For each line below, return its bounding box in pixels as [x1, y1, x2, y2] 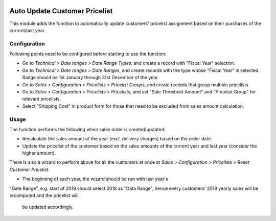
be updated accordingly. [22, 204, 74, 210]
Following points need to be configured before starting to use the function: [9, 51, 167, 57]
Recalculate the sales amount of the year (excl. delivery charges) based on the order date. [22, 136, 212, 142]
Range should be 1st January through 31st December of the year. [22, 75, 159, 81]
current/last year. [9, 27, 46, 33]
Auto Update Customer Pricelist [9, 7, 113, 15]
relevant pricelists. [22, 96, 61, 102]
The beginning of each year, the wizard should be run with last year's [22, 176, 168, 182]
